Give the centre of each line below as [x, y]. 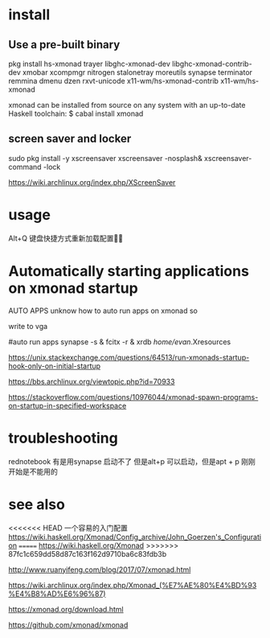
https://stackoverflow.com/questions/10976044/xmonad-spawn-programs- [133, 397]
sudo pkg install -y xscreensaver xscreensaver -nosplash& [105, 158]
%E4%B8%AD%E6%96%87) [57, 594]
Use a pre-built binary [64, 45]
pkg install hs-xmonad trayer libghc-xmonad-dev [90, 64]
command [25, 167]
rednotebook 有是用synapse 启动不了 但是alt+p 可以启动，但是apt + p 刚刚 [132, 461]
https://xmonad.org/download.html [66, 609]
